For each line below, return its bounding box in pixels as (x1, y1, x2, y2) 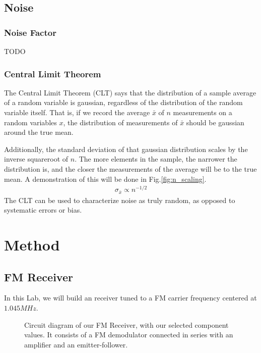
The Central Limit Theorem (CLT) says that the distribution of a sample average (4, 87, 256, 97)
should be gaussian (186, 117, 244, 127)
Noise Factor (4, 26, 56, 38)
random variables (4, 117, 57, 127)
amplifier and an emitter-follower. (24, 339, 128, 349)
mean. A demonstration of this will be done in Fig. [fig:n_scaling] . (4, 173, 207, 184)
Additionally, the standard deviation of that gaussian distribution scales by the (4, 143, 248, 154)
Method (4, 234, 60, 255)
